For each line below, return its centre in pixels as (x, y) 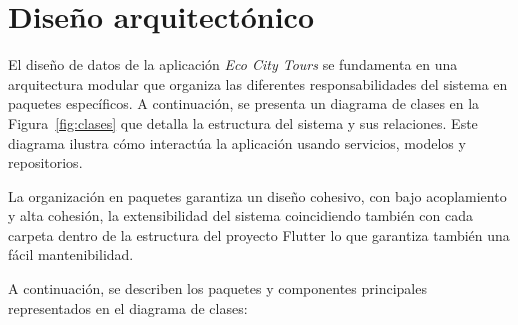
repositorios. (45, 162)
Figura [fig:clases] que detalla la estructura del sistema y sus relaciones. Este (243, 122)
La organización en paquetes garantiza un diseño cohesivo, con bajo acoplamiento (257, 195)
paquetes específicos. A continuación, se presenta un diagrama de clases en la (244, 103)
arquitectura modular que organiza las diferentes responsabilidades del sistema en (258, 83)
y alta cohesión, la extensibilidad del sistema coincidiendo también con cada (241, 215)
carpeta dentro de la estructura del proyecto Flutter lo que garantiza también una (259, 234)
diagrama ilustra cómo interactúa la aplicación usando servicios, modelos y (237, 142)
